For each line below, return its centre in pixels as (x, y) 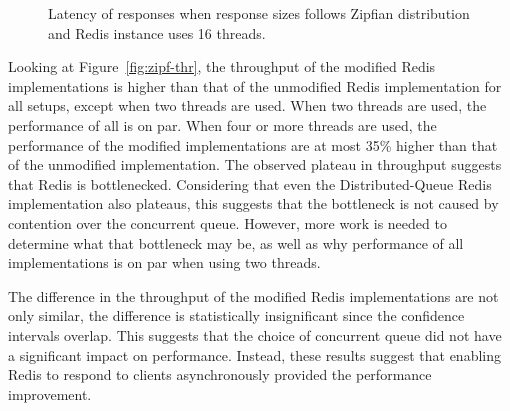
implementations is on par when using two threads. (164, 262)
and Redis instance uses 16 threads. (157, 32)
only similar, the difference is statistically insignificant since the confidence (236, 315)
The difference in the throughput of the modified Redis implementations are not (253, 295)
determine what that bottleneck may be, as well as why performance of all (236, 242)
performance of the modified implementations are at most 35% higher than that (253, 144)
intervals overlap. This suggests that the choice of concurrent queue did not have (255, 334)
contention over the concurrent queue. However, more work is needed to (227, 222)
